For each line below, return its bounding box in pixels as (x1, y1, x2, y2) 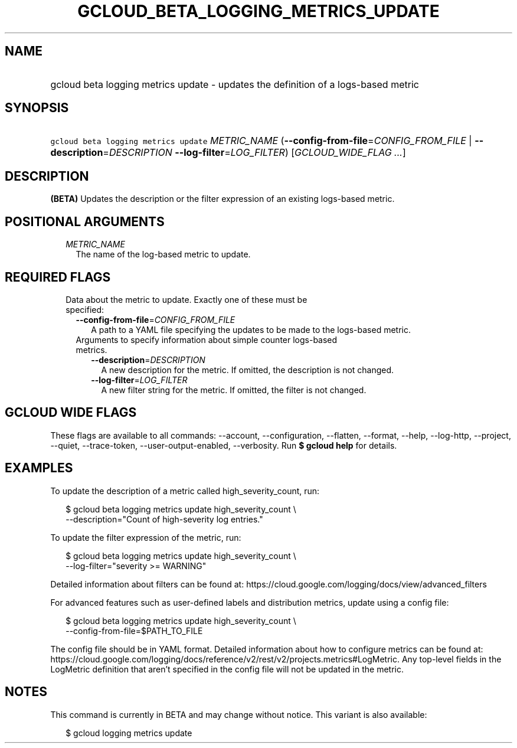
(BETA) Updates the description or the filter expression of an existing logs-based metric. (50, 194, 395, 204)
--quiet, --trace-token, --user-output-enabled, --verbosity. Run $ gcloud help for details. (50, 440, 397, 450)
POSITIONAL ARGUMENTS (5, 214, 165, 229)
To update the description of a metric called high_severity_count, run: (50, 485, 320, 496)
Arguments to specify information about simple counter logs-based (76, 334, 338, 345)
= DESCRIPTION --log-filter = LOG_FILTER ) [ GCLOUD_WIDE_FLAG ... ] (103, 146, 406, 159)
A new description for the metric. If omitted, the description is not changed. (101, 364, 394, 375)
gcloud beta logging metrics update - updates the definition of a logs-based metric (50, 78, 419, 90)
